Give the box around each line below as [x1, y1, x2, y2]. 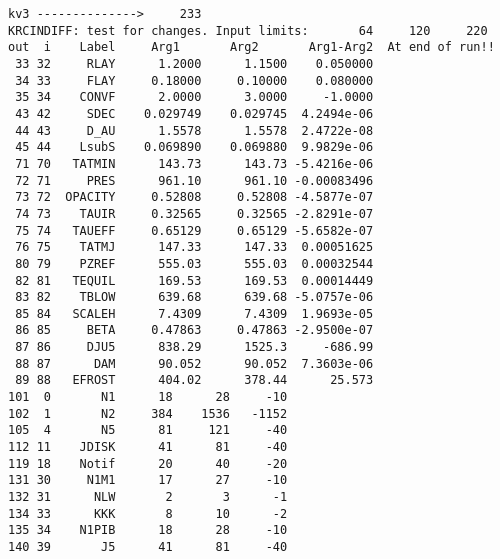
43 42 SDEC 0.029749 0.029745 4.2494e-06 [15, 106, 374, 121]
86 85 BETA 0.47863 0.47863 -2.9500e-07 [15, 323, 374, 338]
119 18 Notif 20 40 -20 [8, 456, 288, 471]
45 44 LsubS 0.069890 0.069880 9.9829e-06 [15, 140, 374, 155]
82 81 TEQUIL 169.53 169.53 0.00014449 [15, 273, 374, 288]
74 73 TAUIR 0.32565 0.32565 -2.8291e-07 [15, 206, 374, 221]
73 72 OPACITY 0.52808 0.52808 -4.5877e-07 [15, 190, 374, 205]
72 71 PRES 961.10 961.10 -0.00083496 [15, 173, 374, 188]
